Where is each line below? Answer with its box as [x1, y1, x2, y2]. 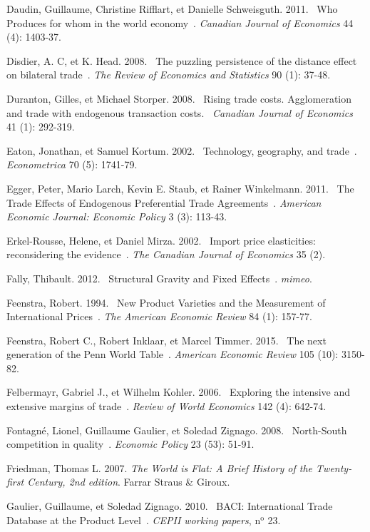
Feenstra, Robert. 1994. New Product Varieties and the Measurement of [6, 295, 326, 310]
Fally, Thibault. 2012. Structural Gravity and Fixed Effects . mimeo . [6, 270, 312, 285]
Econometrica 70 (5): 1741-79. [6, 157, 138, 172]
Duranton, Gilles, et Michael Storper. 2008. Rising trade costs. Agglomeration [6, 91, 352, 106]
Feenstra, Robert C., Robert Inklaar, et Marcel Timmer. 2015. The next [6, 332, 327, 347]
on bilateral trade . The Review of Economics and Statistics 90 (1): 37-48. [6, 67, 331, 82]
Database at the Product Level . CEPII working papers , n [6, 512, 261, 527]
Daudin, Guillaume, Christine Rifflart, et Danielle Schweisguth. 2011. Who [6, 1, 338, 16]
